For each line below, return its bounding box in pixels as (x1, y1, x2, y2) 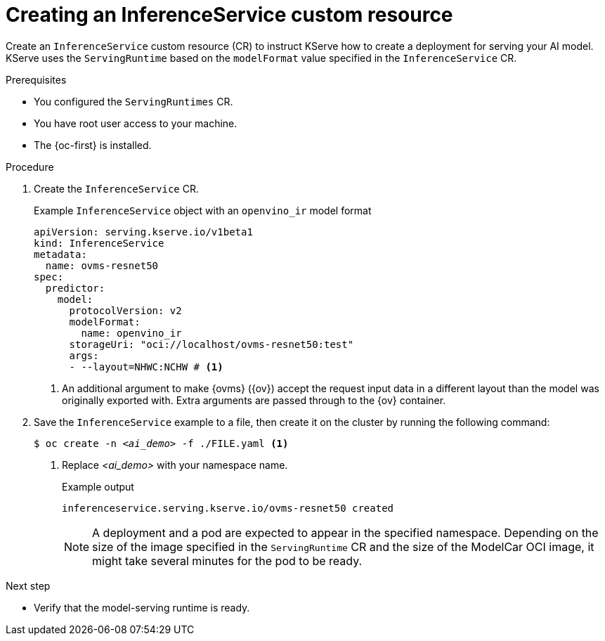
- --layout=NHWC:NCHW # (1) (69, 361, 223, 373)
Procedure (6, 160, 54, 173)
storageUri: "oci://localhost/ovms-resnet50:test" (69, 338, 354, 350)
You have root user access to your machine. (34, 117, 238, 129)
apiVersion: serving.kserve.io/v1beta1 (34, 226, 253, 238)
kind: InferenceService (34, 237, 164, 249)
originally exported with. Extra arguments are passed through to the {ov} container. (62, 394, 446, 406)
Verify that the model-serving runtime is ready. (34, 601, 250, 614)
